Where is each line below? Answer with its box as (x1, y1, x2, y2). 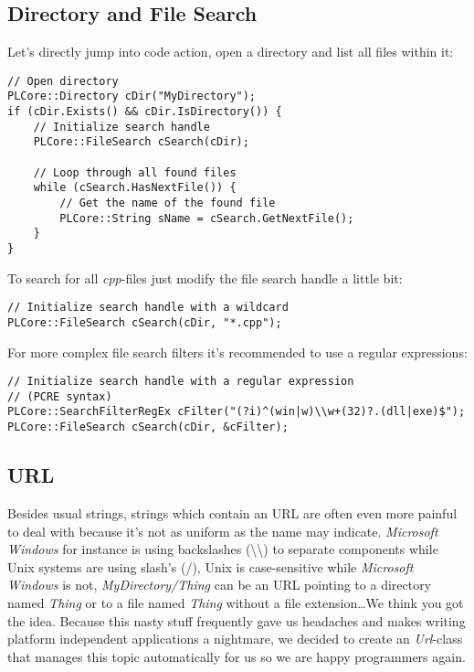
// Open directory (7, 74, 119, 88)
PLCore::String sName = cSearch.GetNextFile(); (59, 211, 354, 225)
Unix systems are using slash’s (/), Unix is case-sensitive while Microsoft (7, 557, 414, 576)
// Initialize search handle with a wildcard (7, 301, 289, 315)
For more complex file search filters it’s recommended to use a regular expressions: (7, 342, 468, 361)
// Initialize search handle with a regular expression (7, 375, 354, 389)
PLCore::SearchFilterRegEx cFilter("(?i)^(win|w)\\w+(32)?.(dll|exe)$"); (7, 405, 466, 419)
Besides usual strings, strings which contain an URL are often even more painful (7, 504, 458, 522)
